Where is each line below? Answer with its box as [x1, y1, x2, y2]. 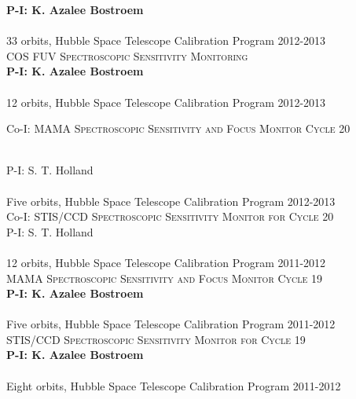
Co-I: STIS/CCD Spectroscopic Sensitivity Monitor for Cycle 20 [6, 208, 334, 225]
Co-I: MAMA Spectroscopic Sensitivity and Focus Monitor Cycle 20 [6, 120, 350, 137]
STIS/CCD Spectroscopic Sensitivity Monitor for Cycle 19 [6, 331, 306, 347]
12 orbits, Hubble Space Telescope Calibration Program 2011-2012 [6, 254, 326, 270]
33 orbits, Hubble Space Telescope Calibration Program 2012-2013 [6, 32, 326, 49]
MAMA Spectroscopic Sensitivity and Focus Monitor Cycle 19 [6, 269, 322, 286]
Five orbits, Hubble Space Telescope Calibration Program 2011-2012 [6, 316, 336, 332]
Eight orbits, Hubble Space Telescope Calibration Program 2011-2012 [6, 377, 341, 394]
